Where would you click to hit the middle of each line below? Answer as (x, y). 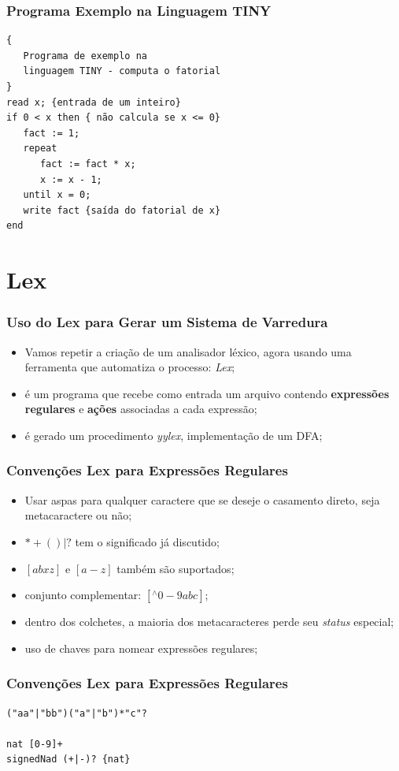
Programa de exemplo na (85, 56)
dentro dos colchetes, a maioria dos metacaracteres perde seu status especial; (209, 622)
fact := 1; (52, 133)
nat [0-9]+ (35, 744)
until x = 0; (57, 195)
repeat (40, 149)
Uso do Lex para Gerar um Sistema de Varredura (167, 322)
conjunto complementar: (83, 595)
